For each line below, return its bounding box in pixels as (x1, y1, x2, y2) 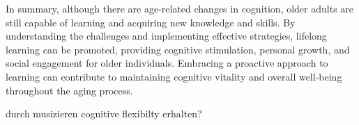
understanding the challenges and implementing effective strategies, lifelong (6, 28, 327, 43)
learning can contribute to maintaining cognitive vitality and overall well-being (6, 69, 342, 83)
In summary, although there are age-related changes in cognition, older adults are (6, 1, 354, 15)
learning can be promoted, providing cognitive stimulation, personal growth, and (6, 42, 350, 56)
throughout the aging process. (6, 83, 133, 97)
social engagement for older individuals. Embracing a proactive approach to (6, 56, 328, 70)
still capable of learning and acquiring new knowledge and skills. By (6, 15, 296, 29)
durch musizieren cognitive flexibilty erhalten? (6, 106, 202, 121)
